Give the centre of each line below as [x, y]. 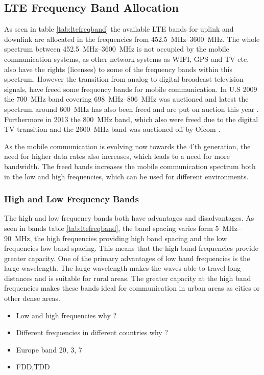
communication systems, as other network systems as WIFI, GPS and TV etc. [127, 58]
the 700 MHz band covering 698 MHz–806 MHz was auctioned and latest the [126, 99]
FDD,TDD [33, 367]
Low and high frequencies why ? [66, 315]
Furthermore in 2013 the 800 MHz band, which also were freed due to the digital [131, 119]
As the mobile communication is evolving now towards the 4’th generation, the [127, 146]
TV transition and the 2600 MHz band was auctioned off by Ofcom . [112, 129]
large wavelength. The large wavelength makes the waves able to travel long [123, 268]
